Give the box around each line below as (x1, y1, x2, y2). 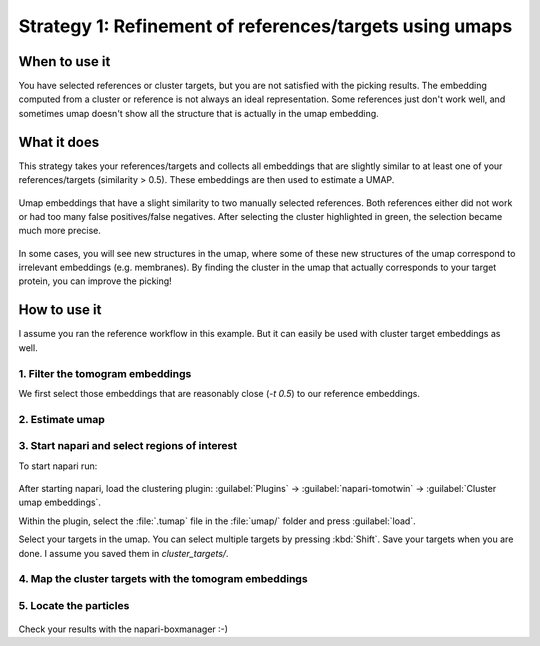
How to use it (18, 301, 102, 319)
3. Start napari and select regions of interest (18, 439, 238, 453)
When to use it (18, 53, 111, 70)
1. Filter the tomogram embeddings (18, 366, 192, 380)
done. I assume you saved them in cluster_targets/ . (18, 547, 229, 559)
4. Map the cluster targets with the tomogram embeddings (18, 572, 309, 586)
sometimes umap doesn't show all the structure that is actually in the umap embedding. (18, 107, 379, 119)
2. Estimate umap (18, 412, 105, 426)
